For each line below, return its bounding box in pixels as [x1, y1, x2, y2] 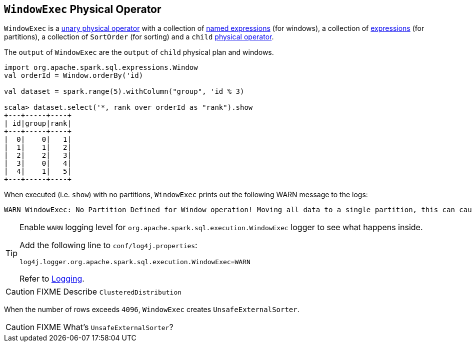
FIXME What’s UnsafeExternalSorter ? [36, 322, 173, 333]
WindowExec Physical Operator [4, 3, 161, 15]
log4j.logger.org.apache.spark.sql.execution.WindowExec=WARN [19, 258, 250, 266]
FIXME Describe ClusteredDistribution [36, 287, 182, 297]
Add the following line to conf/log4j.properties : [19, 240, 197, 251]
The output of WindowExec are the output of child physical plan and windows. [4, 48, 274, 57]
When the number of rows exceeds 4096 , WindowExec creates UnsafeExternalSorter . [4, 305, 299, 314]
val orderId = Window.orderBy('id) [4, 71, 143, 80]
